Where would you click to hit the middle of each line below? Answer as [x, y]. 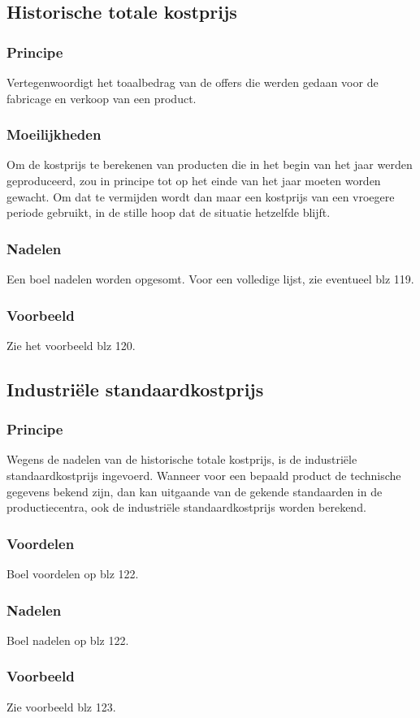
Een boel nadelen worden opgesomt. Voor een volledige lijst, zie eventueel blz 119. [210, 279]
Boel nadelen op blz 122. [68, 640]
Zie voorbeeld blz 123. [61, 706]
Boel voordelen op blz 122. [73, 573]
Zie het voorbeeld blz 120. [71, 345]
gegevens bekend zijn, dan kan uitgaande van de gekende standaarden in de [195, 491]
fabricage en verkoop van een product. [102, 98]
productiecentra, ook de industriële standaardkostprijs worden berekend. [186, 507]
